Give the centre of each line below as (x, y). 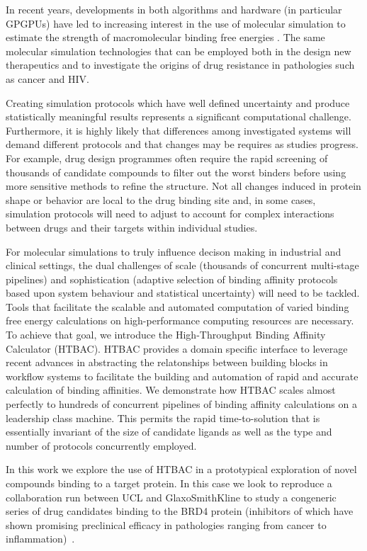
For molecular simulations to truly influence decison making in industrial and (174, 251)
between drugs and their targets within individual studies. (132, 227)
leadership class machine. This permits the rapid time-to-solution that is (163, 417)
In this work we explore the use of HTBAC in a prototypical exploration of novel (181, 469)
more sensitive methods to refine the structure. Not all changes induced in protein (183, 186)
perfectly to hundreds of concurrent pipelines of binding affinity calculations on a (181, 404)
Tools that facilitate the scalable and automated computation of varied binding (177, 306)
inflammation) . (40, 539)
